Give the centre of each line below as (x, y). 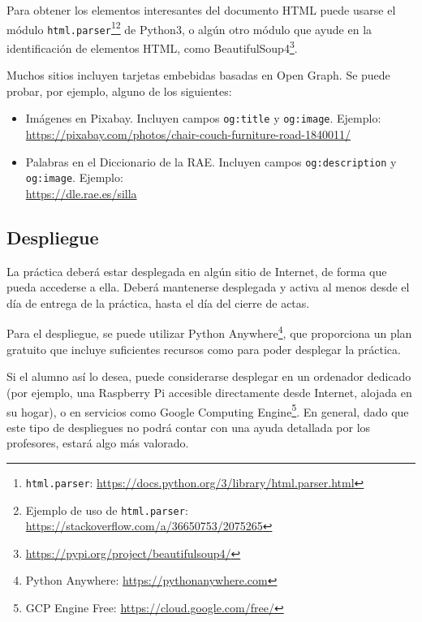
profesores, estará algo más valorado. (98, 443)
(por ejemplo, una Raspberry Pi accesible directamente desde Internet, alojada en (209, 392)
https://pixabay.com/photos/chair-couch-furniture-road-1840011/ (188, 134)
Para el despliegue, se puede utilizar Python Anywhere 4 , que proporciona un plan (209, 332)
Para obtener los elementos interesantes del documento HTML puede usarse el (201, 10)
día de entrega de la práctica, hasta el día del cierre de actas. (158, 302)
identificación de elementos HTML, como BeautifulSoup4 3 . (152, 46)
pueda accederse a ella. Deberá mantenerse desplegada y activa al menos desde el (208, 287)
